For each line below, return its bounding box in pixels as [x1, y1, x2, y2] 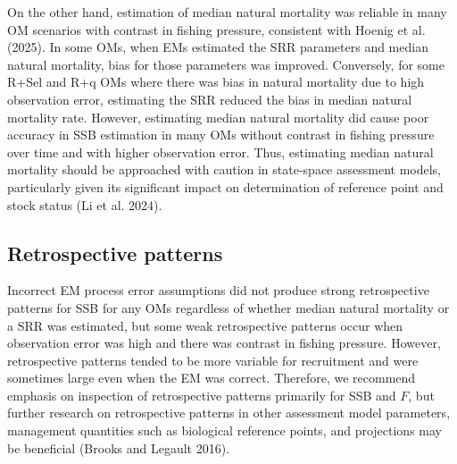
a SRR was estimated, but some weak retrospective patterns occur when [7, 316, 403, 334]
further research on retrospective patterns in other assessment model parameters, [7, 403, 451, 422]
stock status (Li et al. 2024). [7, 195, 162, 214]
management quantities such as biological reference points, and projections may [7, 421, 442, 440]
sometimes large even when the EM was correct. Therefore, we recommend [7, 368, 416, 387]
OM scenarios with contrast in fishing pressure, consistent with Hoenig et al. [7, 20, 426, 38]
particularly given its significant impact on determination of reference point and [7, 177, 444, 196]
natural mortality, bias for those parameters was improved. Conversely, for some [7, 55, 445, 73]
